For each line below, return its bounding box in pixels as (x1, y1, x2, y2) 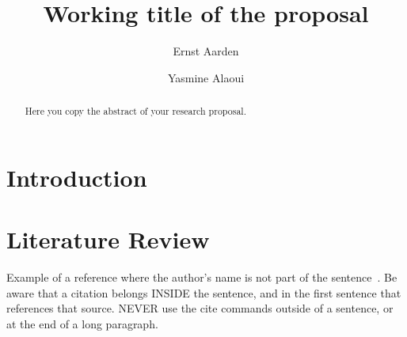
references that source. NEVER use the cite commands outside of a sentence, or (6, 300, 394, 316)
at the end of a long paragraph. (6, 315, 158, 331)
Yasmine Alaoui (167, 69, 245, 85)
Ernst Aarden (173, 43, 239, 59)
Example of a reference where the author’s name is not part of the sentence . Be (6, 269, 397, 286)
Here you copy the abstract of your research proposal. (25, 104, 246, 118)
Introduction (6, 161, 147, 193)
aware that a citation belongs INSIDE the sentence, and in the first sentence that (6, 284, 401, 301)
